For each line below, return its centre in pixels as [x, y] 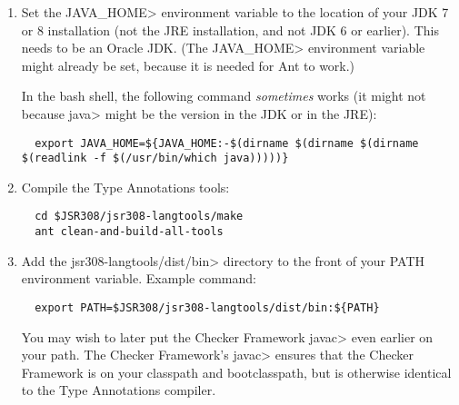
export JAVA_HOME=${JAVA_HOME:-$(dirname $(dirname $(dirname [227, 143]
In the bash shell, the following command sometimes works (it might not [224, 96]
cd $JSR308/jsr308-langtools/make [139, 217]
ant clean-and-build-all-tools [129, 232]
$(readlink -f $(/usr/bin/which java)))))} [155, 158]
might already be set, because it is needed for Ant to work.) [188, 65]
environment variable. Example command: [139, 278]
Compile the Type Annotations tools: [125, 187]
